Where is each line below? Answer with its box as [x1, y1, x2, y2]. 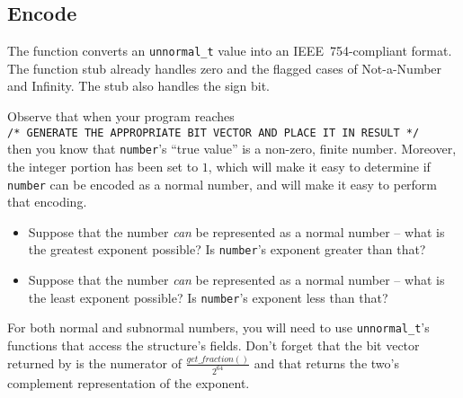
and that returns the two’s [254, 353, 399, 372]
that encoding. [7, 192, 87, 211]
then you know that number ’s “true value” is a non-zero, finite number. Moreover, [7, 139, 457, 158]
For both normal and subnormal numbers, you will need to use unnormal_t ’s [7, 318, 430, 337]
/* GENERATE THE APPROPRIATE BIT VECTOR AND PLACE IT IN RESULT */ [7, 126, 420, 139]
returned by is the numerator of [7, 353, 182, 372]
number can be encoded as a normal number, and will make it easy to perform [7, 174, 438, 193]
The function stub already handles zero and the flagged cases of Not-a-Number [7, 58, 442, 77]
